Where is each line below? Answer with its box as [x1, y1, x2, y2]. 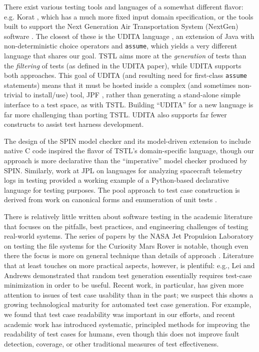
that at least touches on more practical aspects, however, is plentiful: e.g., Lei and [4, 260, 255, 270]
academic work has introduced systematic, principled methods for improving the [4, 319, 250, 329]
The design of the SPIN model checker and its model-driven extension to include [4, 135, 251, 146]
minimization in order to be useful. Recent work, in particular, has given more [4, 280, 244, 290]
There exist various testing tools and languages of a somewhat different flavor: [4, 1, 243, 11]
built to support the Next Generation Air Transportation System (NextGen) [4, 21, 238, 31]
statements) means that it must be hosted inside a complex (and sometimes [4, 79, 236, 90]
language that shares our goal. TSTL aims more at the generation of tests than [4, 50, 246, 61]
